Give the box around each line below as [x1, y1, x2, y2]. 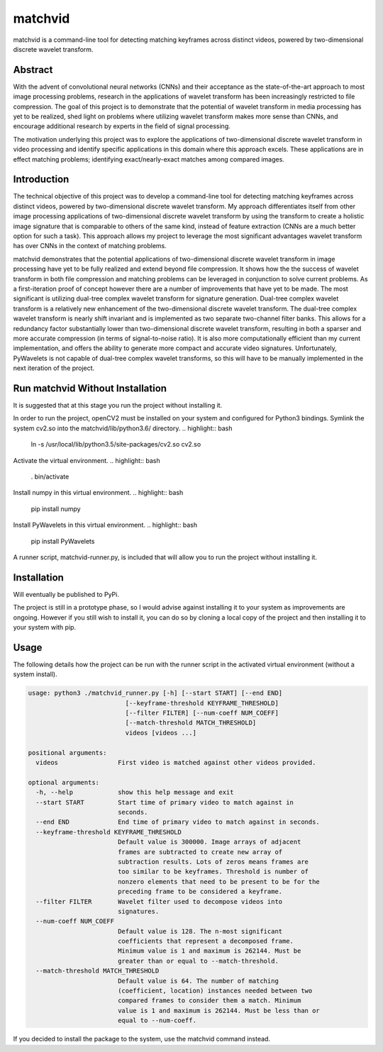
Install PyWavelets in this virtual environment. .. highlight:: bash [13, 521, 198, 530]
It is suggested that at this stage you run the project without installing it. [13, 401, 223, 410]
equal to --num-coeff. [117, 1017, 196, 1024]
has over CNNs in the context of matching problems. [13, 242, 167, 250]
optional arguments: [28, 778, 99, 786]
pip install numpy [30, 504, 81, 513]
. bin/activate [30, 472, 70, 481]
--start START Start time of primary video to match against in [35, 798, 294, 806]
